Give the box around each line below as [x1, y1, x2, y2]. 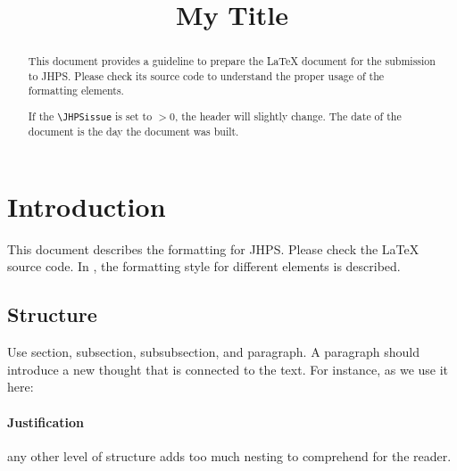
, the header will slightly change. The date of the [174, 109, 402, 124]
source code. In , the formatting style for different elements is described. [7, 257, 401, 276]
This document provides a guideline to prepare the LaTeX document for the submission [28, 54, 436, 69]
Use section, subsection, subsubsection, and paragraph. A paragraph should [7, 343, 420, 361]
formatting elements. [28, 83, 124, 98]
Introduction [7, 187, 166, 224]
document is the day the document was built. [28, 124, 239, 139]
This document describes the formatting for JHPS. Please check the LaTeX [7, 239, 420, 258]
